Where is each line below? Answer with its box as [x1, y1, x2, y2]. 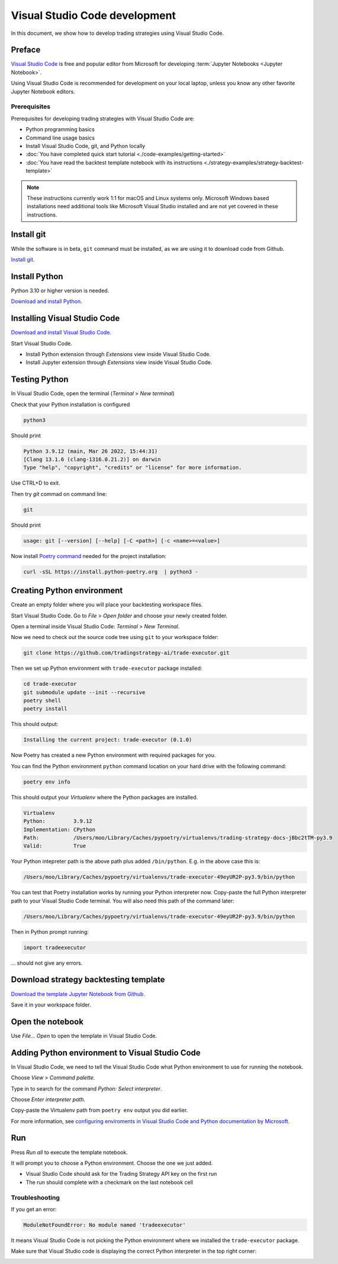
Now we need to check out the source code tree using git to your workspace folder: [11, 634, 219, 641]
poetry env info [23, 778, 71, 785]
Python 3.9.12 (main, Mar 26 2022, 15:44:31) [23, 447, 158, 454]
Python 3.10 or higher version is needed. [11, 287, 110, 294]
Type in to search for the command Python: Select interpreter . [11, 1085, 162, 1092]
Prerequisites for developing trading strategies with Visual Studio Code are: [11, 115, 195, 122]
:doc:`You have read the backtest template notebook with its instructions [25, 159, 203, 166]
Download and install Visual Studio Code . [11, 329, 112, 336]
